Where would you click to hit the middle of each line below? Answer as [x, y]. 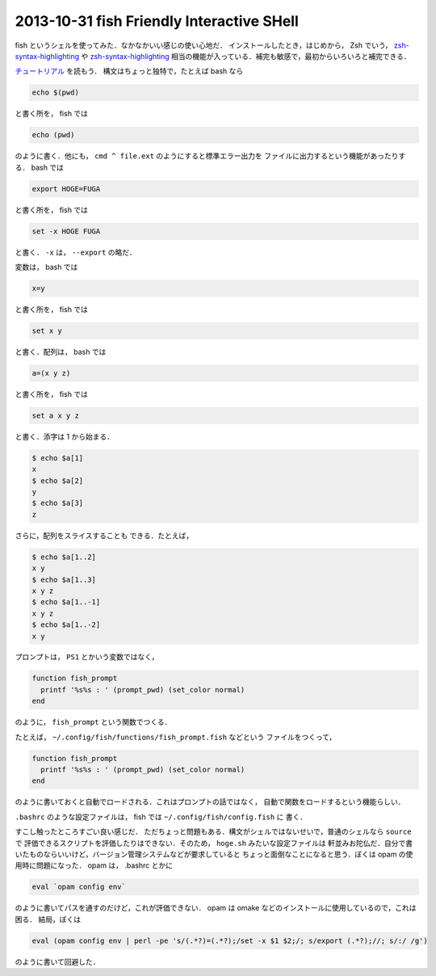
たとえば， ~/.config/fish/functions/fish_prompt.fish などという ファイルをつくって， [176, 737]
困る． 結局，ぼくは [48, 919]
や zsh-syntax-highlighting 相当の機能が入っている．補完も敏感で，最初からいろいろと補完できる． [246, 56]
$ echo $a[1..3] [64, 579]
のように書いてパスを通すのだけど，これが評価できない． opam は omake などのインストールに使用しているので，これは [216, 908]
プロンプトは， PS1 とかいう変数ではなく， [87, 657]
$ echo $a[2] [58, 480]
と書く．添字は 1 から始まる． [65, 436]
